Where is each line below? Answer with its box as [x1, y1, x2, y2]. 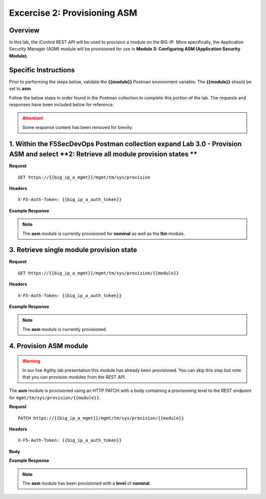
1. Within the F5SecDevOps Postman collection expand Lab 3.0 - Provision [9, 139, 242, 148]
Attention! [22, 115, 44, 121]
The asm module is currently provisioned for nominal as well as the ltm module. [22, 231, 185, 236]
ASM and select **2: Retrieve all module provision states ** [9, 150, 198, 159]
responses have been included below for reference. [9, 101, 114, 107]
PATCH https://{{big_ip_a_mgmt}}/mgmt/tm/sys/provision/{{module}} [18, 415, 184, 421]
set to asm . [9, 86, 32, 92]
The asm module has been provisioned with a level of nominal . [22, 480, 151, 486]
